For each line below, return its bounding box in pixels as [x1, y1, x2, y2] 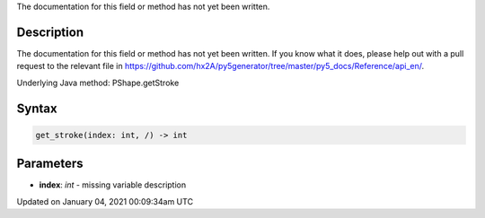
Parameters [16, 156, 84, 171]
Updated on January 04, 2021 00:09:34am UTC [16, 196, 193, 206]
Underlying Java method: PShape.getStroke [16, 77, 180, 88]
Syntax [16, 100, 57, 116]
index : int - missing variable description [39, 179, 187, 190]
